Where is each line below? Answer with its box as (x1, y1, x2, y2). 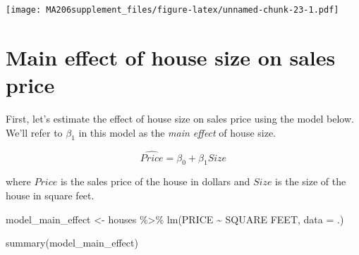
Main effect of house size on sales (6, 42, 336, 71)
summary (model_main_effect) (6, 235, 138, 250)
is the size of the (275, 174, 346, 189)
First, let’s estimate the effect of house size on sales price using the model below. (6, 111, 354, 125)
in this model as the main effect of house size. (78, 125, 276, 139)
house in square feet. (6, 187, 95, 202)
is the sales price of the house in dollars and (60, 174, 250, 189)
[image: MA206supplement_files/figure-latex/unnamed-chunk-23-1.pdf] (6, 5, 339, 15)
